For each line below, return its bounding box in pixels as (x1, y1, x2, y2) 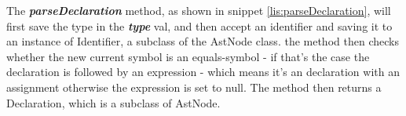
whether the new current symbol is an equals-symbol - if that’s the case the (6, 48, 370, 64)
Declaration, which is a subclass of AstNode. (6, 94, 221, 111)
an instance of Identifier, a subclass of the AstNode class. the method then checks (6, 33, 399, 49)
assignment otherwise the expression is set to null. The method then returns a (6, 78, 382, 95)
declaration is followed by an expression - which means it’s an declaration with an (6, 63, 400, 80)
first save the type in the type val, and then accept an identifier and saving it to (6, 17, 393, 34)
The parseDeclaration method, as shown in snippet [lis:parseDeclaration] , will (6, 2, 391, 18)
